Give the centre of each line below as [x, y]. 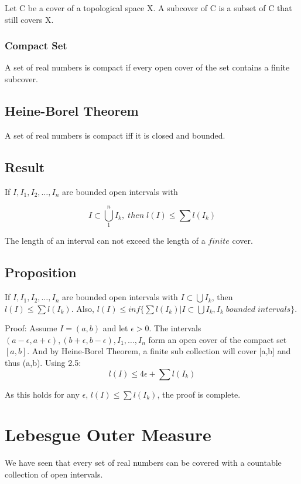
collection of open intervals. [54, 474]
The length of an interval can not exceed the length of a [105, 241]
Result [25, 167]
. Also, [83, 308]
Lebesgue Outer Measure [108, 434]
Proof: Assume [31, 328]
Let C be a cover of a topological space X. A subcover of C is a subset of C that [148, 8]
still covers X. [29, 19]
